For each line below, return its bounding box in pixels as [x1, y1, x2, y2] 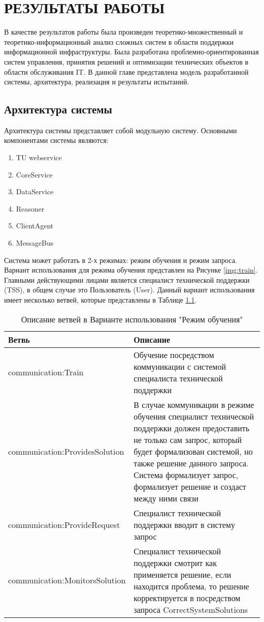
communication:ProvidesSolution [8, 445, 124, 457]
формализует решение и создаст [134, 480, 246, 492]
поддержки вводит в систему [134, 518, 235, 530]
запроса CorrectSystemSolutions [134, 603, 248, 615]
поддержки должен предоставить [134, 422, 250, 434]
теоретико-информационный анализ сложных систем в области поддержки [4, 36, 234, 47]
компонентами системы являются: [4, 135, 109, 145]
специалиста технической [134, 372, 223, 384]
